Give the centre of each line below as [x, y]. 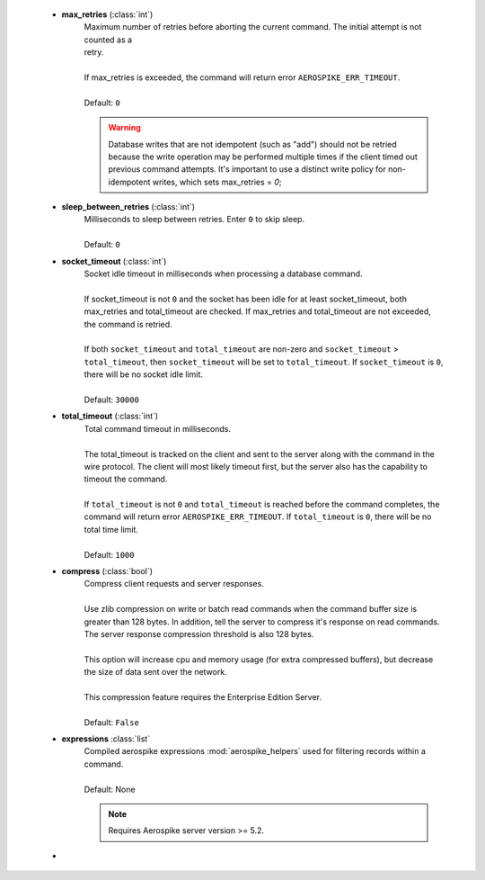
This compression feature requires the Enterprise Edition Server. [203, 696]
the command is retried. [128, 324]
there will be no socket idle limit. [144, 374]
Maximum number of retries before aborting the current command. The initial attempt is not [253, 27]
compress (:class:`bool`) [107, 571]
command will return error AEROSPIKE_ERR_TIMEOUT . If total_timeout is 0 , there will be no [258, 516]
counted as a [108, 40]
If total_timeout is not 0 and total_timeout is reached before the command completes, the [262, 505]
